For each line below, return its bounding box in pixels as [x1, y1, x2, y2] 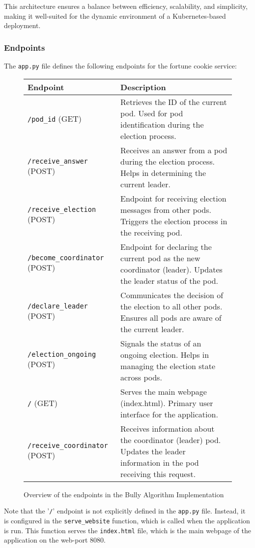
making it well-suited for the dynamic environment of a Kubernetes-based [4, 10, 226, 21]
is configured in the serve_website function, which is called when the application [4, 515, 250, 525]
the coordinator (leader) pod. [120, 434, 221, 445]
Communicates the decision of [120, 289, 224, 301]
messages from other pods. [120, 204, 211, 215]
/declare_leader [28, 302, 88, 310]
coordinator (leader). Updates [120, 263, 223, 275]
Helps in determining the [120, 167, 206, 178]
